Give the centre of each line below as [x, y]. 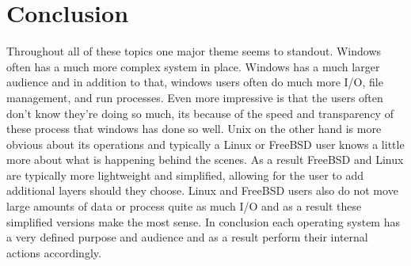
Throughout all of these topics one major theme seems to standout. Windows [194, 51]
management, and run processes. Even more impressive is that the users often [195, 97]
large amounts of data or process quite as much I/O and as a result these [184, 206]
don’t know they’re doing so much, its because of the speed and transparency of [200, 113]
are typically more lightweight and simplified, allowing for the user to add [185, 175]
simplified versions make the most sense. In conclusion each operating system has [203, 221]
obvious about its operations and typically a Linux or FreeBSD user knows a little [205, 144]
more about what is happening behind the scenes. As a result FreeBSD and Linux [205, 160]
